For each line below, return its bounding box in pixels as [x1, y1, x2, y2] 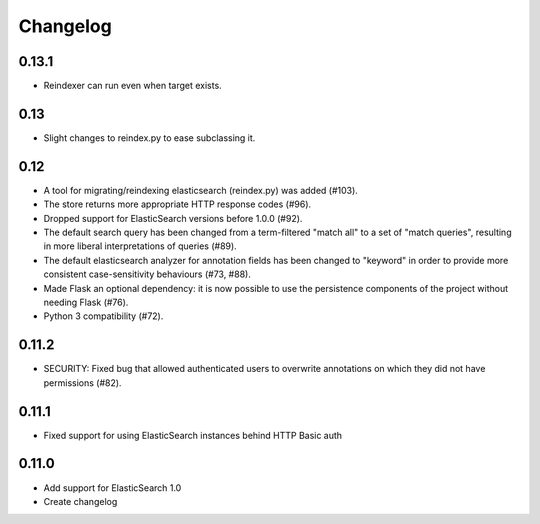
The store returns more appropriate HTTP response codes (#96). [43, 198, 312, 210]
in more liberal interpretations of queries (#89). [43, 240, 237, 252]
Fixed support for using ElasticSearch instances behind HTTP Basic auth [43, 429, 343, 441]
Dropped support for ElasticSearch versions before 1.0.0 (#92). [43, 212, 303, 224]
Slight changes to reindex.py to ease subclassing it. [43, 131, 256, 144]
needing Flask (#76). [43, 296, 129, 308]
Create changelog [43, 495, 118, 507]
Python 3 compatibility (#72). [43, 310, 164, 322]
